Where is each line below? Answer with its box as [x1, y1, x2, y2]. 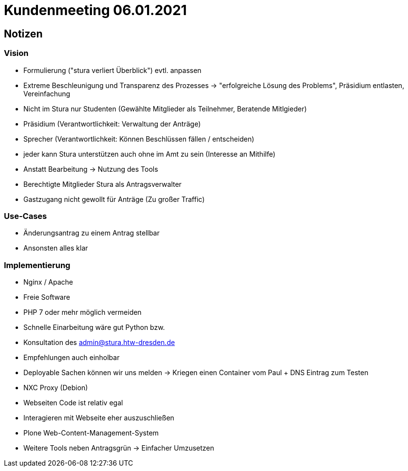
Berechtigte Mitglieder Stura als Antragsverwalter [23, 180, 182, 188]
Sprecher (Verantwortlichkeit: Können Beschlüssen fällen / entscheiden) [23, 134, 255, 143]
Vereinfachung [23, 89, 71, 98]
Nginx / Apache [23, 278, 74, 287]
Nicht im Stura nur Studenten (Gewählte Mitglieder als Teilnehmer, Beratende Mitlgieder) [23, 104, 307, 113]
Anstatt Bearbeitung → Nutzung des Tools [23, 164, 158, 173]
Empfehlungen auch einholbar [23, 353, 120, 362]
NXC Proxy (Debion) [23, 383, 88, 392]
